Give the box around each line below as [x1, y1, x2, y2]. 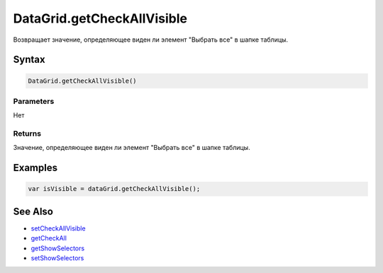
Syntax [13, 54, 45, 66]
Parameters [13, 96, 55, 106]
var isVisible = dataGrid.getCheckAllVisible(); [28, 185, 201, 193]
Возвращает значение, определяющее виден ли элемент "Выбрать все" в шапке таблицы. [13, 35, 289, 44]
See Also [13, 205, 53, 217]
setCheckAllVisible [30, 223, 86, 233]
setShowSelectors [30, 254, 84, 262]
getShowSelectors [30, 244, 85, 252]
